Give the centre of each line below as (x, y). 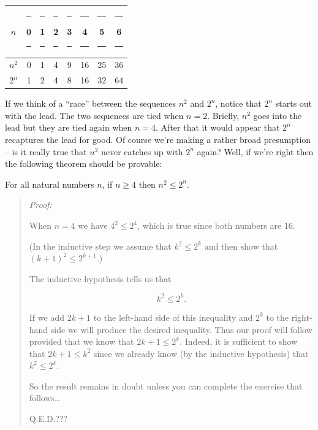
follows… (45, 398)
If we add (47, 317)
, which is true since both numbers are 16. (216, 225)
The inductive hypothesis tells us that (100, 278)
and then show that (241, 246)
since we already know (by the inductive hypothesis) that (201, 353)
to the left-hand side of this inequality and (173, 317)
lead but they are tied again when (69, 127)
